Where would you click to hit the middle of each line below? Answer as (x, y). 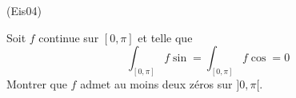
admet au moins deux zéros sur (156, 84)
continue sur (69, 37)
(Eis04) (24, 10)
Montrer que (37, 84)
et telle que (165, 37)
